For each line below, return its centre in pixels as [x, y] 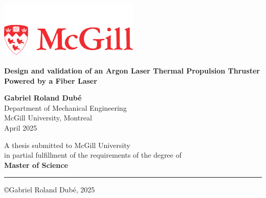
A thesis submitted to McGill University [67, 145]
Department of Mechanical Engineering [65, 107]
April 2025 [21, 127]
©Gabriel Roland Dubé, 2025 [50, 190]
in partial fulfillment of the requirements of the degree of [93, 155]
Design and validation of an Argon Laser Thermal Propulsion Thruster [132, 70]
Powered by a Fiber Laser [51, 80]
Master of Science [36, 165]
